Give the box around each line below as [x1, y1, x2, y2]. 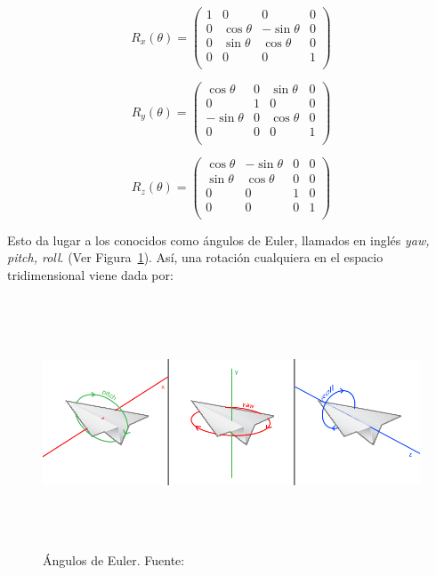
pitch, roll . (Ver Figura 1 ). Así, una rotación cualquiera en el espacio [7, 248, 384, 267]
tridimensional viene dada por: [7, 265, 174, 284]
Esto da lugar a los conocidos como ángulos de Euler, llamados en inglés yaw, [7, 230, 430, 249]
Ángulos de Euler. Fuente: [43, 551, 185, 570]
